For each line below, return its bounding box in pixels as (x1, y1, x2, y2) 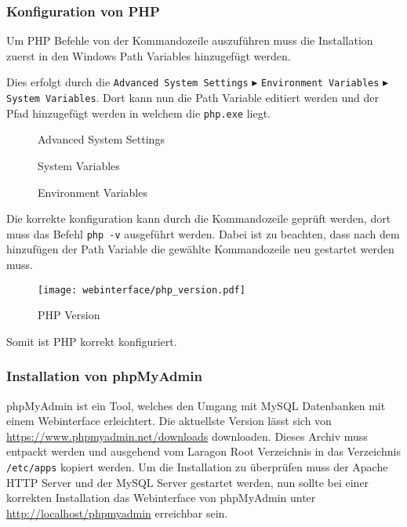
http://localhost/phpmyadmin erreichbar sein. (6, 504, 228, 521)
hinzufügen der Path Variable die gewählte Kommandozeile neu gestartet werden (6, 241, 394, 257)
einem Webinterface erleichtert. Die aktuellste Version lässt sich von (6, 413, 332, 429)
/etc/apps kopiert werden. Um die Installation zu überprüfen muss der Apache (6, 459, 388, 475)
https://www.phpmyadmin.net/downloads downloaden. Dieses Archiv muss (6, 427, 368, 444)
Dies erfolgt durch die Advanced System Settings (6, 74, 249, 90)
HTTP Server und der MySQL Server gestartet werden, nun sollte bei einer (6, 474, 369, 490)
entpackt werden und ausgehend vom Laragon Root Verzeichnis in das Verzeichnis (6, 443, 401, 460)
